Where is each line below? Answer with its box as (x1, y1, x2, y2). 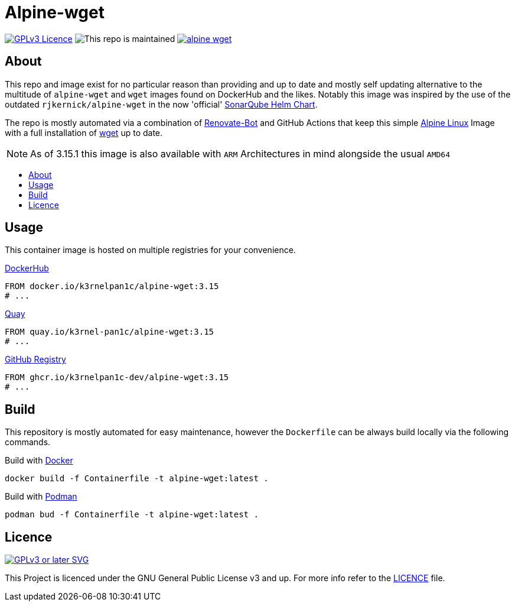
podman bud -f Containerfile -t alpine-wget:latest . (5, 510, 259, 520)
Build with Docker (5, 455, 73, 466)
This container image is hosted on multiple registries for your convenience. (5, 245, 296, 255)
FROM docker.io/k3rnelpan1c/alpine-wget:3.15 (5, 281, 219, 291)
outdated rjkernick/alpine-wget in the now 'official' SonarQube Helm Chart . (5, 99, 318, 109)
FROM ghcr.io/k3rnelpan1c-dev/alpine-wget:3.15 (5, 372, 229, 383)
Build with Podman (5, 491, 77, 502)
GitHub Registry (5, 354, 66, 365)
